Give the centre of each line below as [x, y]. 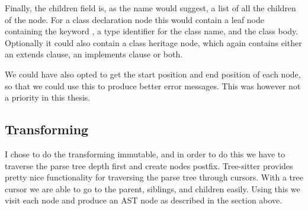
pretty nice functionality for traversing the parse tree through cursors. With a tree [154, 177]
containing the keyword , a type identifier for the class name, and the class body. [152, 31]
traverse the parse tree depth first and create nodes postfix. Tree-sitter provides [149, 165]
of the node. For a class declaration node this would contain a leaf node [135, 19]
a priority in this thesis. [48, 97]
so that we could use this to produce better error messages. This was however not [153, 85]
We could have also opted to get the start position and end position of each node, [153, 74]
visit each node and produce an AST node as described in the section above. [144, 200]
